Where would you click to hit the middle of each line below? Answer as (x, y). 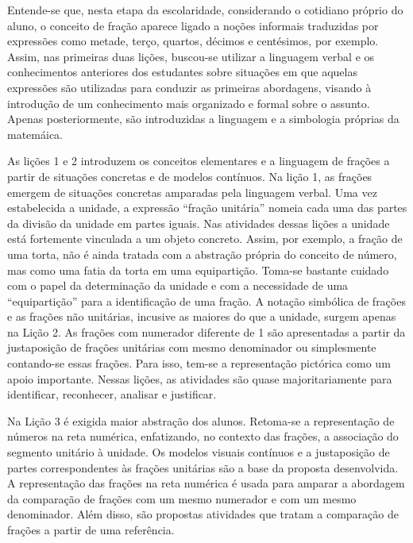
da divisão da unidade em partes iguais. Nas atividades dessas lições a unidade (199, 223)
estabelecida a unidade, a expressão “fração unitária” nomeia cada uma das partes (207, 208)
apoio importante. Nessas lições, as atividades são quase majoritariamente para (200, 378)
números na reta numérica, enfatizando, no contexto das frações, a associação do (203, 436)
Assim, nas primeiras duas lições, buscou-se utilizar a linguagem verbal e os (191, 56)
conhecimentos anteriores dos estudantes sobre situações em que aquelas (182, 72)
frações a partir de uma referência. (91, 530)
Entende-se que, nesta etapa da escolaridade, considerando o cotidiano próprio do (205, 10)
